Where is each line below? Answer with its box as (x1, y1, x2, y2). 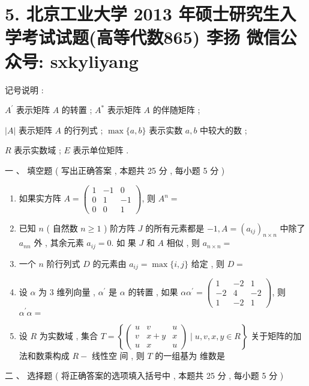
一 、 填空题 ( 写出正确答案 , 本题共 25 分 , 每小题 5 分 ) (5, 164, 225, 176)
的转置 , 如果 (128, 285, 178, 298)
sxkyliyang (50, 48, 139, 73)
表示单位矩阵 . (73, 144, 129, 156)
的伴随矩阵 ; (152, 103, 200, 116)
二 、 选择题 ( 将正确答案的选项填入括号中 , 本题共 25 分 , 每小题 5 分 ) (5, 369, 284, 382)
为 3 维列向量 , (38, 285, 95, 298)
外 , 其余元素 (34, 236, 84, 249)
